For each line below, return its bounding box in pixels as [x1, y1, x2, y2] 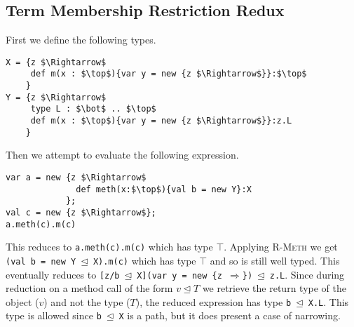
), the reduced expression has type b [135, 294, 292, 309]
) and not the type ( [43, 294, 130, 309]
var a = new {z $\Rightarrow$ [6, 172, 147, 182]
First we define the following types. [6, 32, 156, 47]
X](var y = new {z [137, 270, 222, 281]
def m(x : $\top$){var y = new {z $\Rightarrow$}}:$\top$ [30, 69, 307, 79]
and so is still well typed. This [210, 253, 340, 267]
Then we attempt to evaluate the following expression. [6, 147, 239, 162]
